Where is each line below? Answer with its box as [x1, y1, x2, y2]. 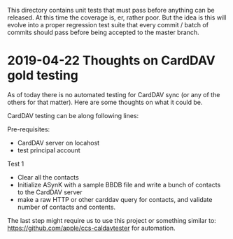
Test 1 [7, 159, 24, 168]
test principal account [17, 146, 80, 154]
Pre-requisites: [7, 125, 50, 133]
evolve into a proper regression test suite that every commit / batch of [7, 21, 209, 29]
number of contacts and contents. [17, 203, 116, 211]
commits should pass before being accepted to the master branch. [7, 28, 199, 36]
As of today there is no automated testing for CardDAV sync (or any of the [7, 90, 220, 99]
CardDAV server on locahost [17, 138, 100, 147]
